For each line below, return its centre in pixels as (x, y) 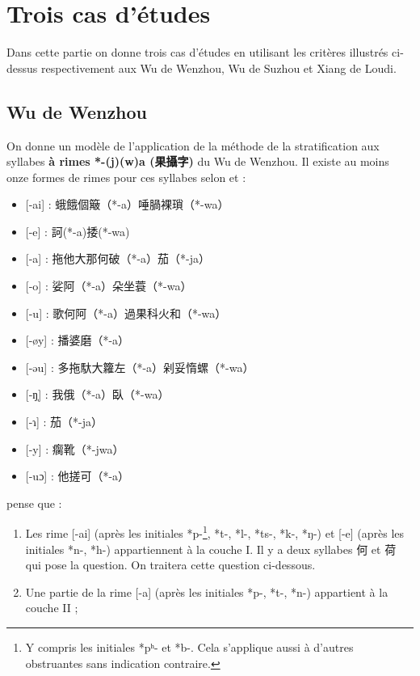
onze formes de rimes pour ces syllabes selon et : (126, 177)
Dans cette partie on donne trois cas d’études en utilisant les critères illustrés (197, 52)
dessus (22, 68)
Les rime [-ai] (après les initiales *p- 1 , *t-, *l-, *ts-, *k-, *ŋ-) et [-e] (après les (215, 532)
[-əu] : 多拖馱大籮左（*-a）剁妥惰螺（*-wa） (140, 367)
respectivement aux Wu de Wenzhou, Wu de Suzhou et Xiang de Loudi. (218, 68)
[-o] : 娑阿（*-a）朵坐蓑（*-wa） (109, 286)
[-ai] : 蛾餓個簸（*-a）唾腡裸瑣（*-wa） (127, 204)
